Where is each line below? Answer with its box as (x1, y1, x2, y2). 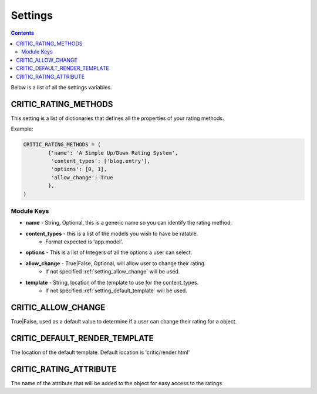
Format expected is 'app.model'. (45, 238, 123, 245)
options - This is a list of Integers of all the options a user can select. (25, 249, 193, 256)
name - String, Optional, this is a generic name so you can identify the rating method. (25, 219, 232, 226)
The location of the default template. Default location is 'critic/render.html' (11, 349, 190, 356)
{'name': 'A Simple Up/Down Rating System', (48, 149, 178, 156)
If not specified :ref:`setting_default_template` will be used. (45, 287, 187, 294)
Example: (11, 125, 33, 132)
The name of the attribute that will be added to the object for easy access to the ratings (11, 379, 222, 386)
